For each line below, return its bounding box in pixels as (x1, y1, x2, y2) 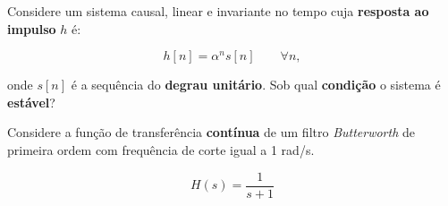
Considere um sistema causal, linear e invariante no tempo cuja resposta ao (7, 2, 429, 20)
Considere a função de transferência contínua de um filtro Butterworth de (7, 123, 415, 142)
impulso (7, 19, 56, 38)
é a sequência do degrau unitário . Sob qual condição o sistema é (71, 75, 441, 94)
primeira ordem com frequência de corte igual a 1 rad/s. (7, 140, 315, 159)
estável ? (7, 92, 55, 111)
